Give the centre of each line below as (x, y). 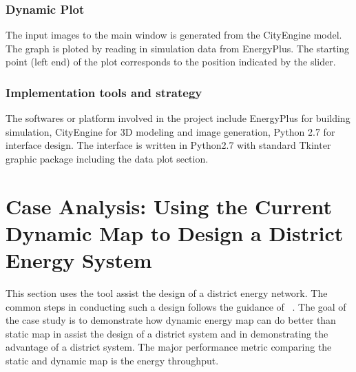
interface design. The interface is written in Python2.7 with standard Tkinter (168, 145)
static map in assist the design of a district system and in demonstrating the (167, 333)
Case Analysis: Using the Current (169, 206)
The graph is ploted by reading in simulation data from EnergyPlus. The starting (178, 48)
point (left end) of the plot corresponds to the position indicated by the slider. (171, 62)
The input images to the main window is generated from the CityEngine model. (174, 35)
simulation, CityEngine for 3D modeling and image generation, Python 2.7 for (170, 131)
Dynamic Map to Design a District (175, 232)
